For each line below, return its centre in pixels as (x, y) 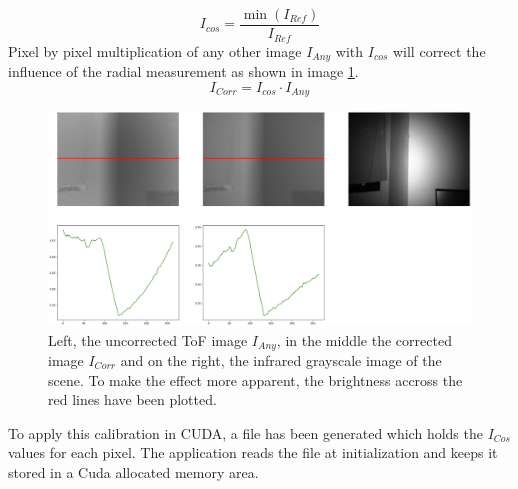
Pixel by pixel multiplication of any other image (155, 50)
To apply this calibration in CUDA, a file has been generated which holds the (245, 432)
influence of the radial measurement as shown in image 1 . (183, 70)
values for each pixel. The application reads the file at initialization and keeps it (253, 452)
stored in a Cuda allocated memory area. (133, 471)
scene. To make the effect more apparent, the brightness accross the (255, 379)
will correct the (439, 50)
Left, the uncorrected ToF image (148, 339)
